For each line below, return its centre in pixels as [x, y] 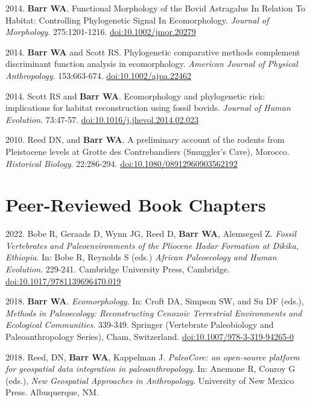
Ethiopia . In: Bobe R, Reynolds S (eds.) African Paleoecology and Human [141, 257]
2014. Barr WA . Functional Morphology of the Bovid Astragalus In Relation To [156, 8]
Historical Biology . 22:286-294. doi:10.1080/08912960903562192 [122, 163]
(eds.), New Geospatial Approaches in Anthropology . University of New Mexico [150, 380]
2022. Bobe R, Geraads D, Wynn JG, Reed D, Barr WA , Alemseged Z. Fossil [151, 234]
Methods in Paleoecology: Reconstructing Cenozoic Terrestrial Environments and [154, 312]
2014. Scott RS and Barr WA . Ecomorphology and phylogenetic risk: [135, 96]
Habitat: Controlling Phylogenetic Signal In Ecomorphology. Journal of [137, 20]
